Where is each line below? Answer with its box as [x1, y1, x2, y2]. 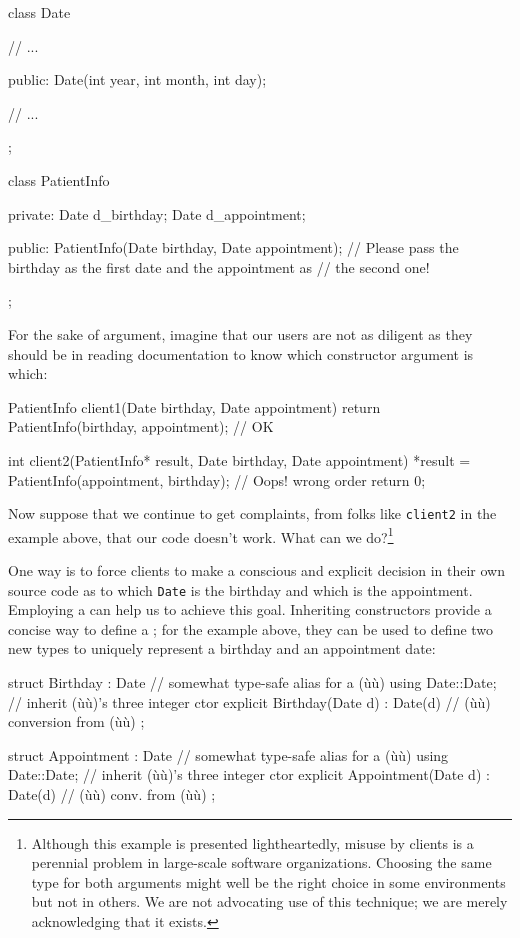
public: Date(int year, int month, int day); [8, 69, 267, 90]
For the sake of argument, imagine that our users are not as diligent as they [8, 323, 473, 344]
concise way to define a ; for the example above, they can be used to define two [8, 618, 494, 639]
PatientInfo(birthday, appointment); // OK [8, 416, 274, 437]
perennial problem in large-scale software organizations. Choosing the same [31, 852, 492, 873]
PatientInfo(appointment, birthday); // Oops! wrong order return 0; [8, 469, 426, 490]
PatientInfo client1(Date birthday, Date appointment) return [8, 396, 381, 417]
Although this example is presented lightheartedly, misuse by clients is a [31, 832, 474, 853]
